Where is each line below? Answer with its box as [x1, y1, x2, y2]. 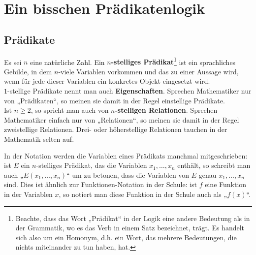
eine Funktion [205, 179, 247, 190]
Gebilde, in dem [4, 66, 52, 76]
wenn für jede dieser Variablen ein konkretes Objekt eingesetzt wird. [4, 76, 210, 86]
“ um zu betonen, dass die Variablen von [66, 169, 190, 180]
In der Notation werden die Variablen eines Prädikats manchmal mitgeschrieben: [4, 150, 248, 160]
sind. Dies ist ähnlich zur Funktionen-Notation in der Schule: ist [4, 179, 197, 190]
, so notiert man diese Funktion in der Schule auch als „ [59, 189, 227, 199]
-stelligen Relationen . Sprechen [115, 105, 218, 115]
